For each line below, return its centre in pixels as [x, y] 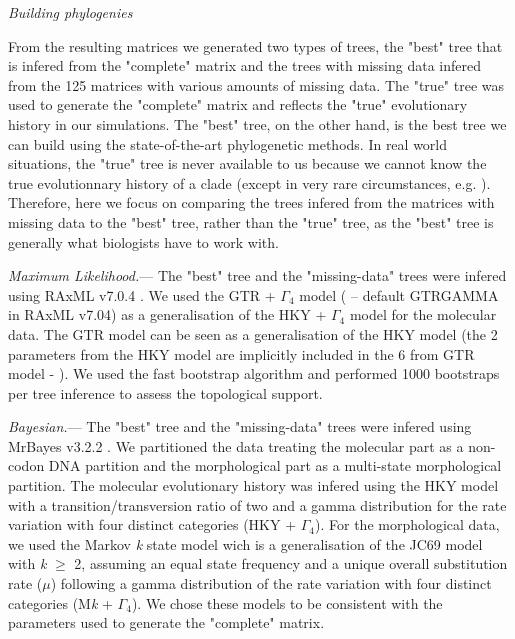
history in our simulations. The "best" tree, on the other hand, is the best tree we [257, 123]
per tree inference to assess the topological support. [165, 392]
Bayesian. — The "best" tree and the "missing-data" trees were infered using [240, 426]
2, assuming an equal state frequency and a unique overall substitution [291, 563]
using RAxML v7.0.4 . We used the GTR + [142, 294]
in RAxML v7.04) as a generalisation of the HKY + [167, 314]
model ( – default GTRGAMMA [399, 294]
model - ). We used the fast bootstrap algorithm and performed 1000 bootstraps [254, 373]
